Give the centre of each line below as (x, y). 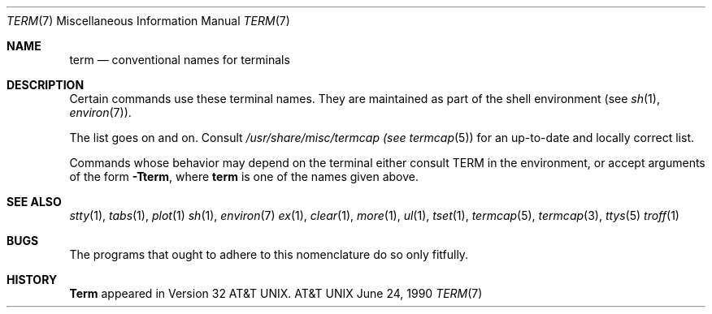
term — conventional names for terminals (180, 60)
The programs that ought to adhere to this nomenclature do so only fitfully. (269, 254)
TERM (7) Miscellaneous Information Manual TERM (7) (148, 21)
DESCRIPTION (46, 85)
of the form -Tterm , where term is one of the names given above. (244, 176)
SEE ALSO (34, 202)
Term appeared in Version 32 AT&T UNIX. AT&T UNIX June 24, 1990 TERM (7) (276, 293)
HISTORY (32, 280)
